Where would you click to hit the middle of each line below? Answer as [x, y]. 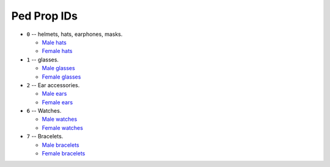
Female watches [63, 127]
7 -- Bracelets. [45, 137]
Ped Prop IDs [44, 16]
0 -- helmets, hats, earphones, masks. [75, 34]
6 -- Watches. [44, 111]
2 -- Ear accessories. [53, 85]
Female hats [57, 51]
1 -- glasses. [43, 59]
